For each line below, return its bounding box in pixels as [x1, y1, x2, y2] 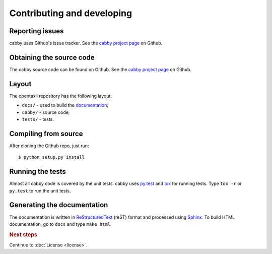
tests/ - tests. [22, 116, 54, 122]
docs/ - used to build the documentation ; [22, 102, 109, 108]
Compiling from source [9, 129, 83, 138]
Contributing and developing [9, 8, 132, 19]
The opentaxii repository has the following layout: [9, 93, 112, 99]
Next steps [9, 231, 37, 238]
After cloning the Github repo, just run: [9, 143, 89, 149]
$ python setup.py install [18, 154, 85, 160]
